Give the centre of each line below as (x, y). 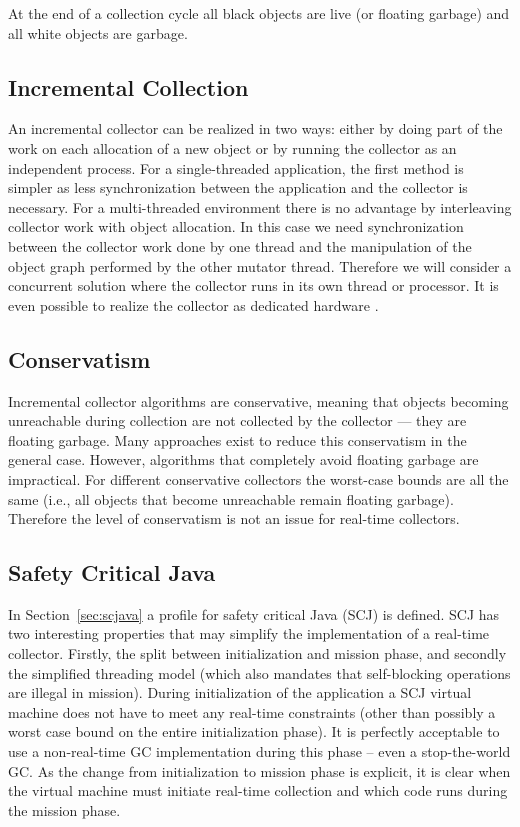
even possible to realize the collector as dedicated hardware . (193, 304)
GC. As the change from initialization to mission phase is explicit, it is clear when (259, 770)
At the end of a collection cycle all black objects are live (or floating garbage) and (259, 13)
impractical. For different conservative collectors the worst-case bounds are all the (258, 478)
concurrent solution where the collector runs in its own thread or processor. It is (253, 285)
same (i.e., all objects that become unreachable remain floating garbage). (231, 498)
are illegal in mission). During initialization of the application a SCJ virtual (240, 692)
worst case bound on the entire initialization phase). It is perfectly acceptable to (254, 731)
